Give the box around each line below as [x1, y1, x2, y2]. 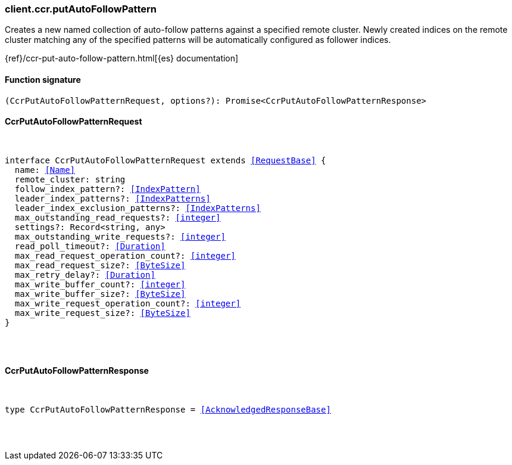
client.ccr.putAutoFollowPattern [5, 3, 157, 15]
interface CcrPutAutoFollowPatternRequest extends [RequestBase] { [5, 155, 326, 165]
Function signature [5, 74, 81, 85]
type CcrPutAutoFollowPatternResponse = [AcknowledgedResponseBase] [5, 405, 331, 415]
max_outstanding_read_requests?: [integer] [14, 212, 221, 222]
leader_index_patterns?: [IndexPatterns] [14, 193, 211, 203]
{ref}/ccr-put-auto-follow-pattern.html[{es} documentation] [5, 53, 239, 64]
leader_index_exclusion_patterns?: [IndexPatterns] [14, 203, 261, 213]
